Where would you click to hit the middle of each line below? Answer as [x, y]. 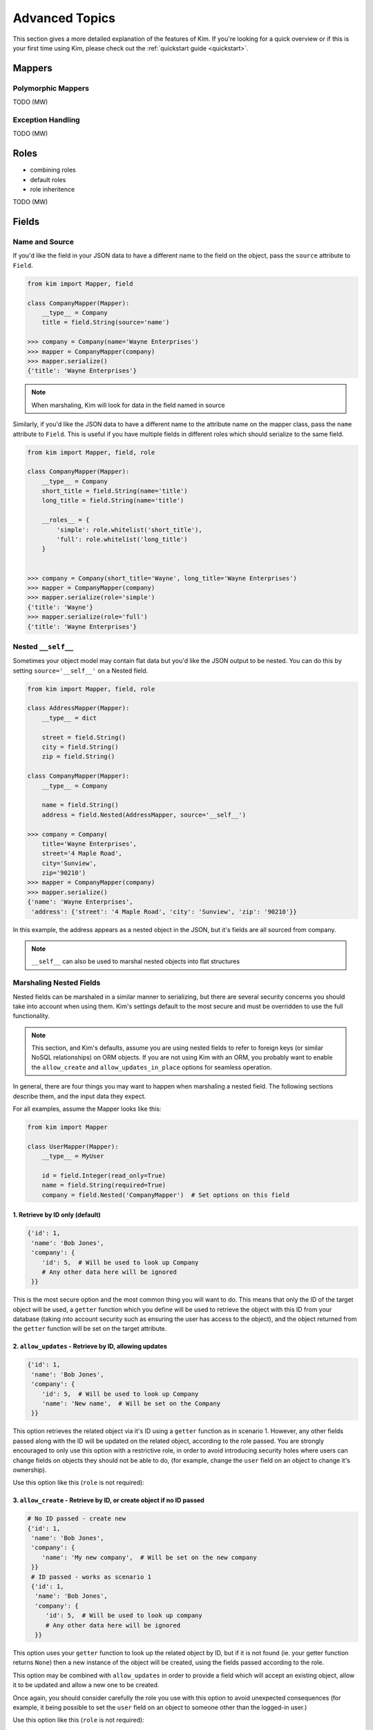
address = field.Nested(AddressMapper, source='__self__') [144, 814]
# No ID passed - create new [77, 1519]
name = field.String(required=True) [104, 1185]
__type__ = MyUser [73, 1156]
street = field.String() [84, 737]
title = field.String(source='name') [106, 322]
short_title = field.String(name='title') [115, 491]
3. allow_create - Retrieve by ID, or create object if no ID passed [109, 1500]
